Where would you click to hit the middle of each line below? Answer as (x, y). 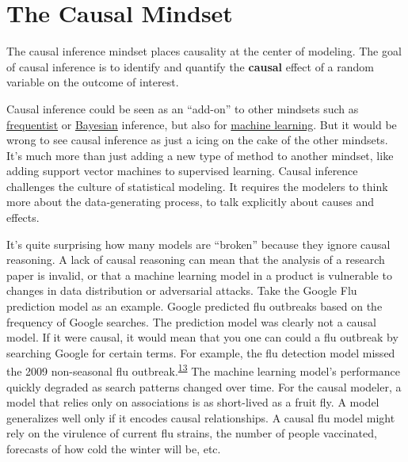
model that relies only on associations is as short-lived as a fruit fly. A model (193, 402)
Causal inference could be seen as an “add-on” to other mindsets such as (183, 108)
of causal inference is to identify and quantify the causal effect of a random (190, 66)
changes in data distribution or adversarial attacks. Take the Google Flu (182, 290)
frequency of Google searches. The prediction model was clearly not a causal (191, 321)
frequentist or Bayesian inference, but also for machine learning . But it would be (202, 124)
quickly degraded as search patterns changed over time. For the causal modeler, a (204, 386)
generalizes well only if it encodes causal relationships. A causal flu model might (201, 417)
